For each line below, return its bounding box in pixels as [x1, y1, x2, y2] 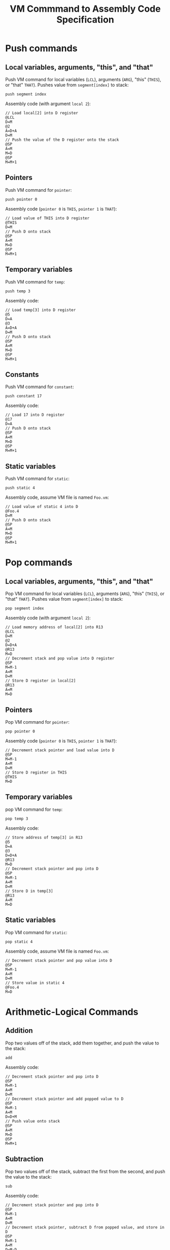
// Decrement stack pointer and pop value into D [5, 958, 113, 963]
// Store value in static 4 [5, 980, 65, 985]
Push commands [5, 43, 78, 54]
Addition [5, 1026, 33, 1035]
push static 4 [5, 486, 36, 491]
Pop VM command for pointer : [5, 719, 70, 725]
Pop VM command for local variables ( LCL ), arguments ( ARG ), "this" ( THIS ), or [5, 591, 165, 597]
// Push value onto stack [5, 1118, 60, 1124]
